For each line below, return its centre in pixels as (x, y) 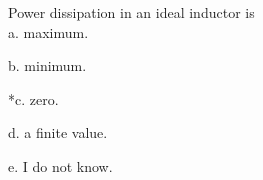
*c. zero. (33, 98)
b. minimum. (47, 65)
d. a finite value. (58, 132)
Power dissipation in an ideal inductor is (131, 12)
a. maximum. (48, 31)
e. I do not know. (60, 165)
